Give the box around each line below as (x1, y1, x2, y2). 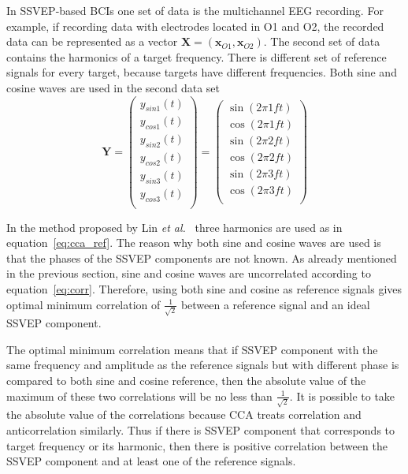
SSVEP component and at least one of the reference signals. (6, 453, 296, 469)
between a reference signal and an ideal (180, 296, 370, 312)
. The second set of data (263, 33, 380, 50)
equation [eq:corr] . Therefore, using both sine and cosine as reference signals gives (6, 281, 402, 297)
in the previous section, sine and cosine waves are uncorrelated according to (6, 265, 371, 282)
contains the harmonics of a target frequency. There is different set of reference (6, 48, 387, 65)
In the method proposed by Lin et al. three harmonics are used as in (6, 218, 343, 235)
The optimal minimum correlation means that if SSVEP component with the (6, 341, 378, 357)
